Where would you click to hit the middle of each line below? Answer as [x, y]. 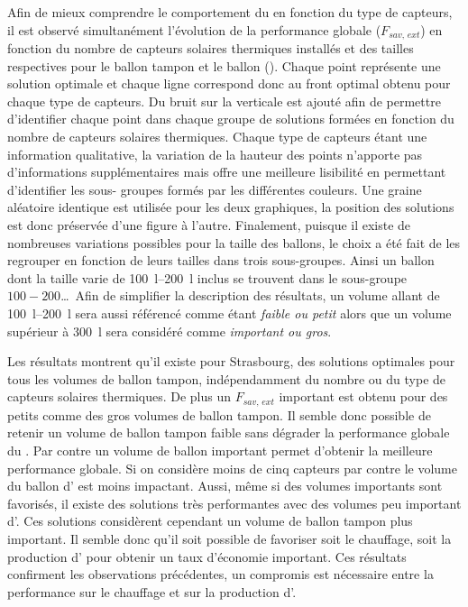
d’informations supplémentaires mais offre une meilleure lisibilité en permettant [227, 172]
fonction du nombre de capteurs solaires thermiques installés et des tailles [211, 48]
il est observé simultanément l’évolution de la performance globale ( [194, 29]
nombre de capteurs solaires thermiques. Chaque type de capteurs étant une [217, 137]
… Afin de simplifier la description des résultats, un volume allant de [250, 295]
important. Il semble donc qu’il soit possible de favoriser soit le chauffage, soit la [229, 538]
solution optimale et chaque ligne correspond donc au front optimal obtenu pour [229, 83]
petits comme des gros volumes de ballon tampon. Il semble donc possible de [219, 414]
